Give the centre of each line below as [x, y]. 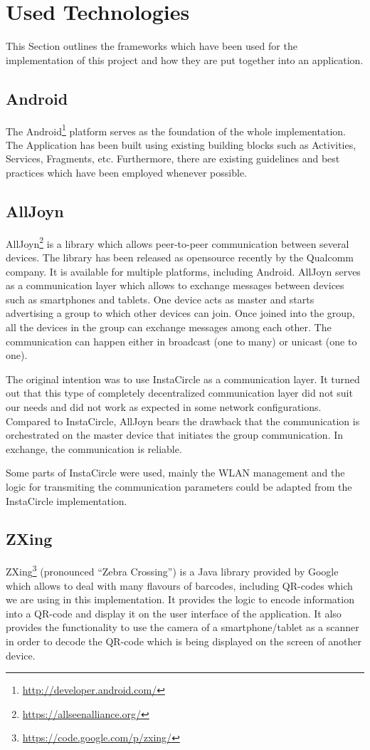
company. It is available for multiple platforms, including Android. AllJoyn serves [183, 271]
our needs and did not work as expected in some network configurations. [164, 406]
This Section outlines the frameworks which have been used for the [152, 46]
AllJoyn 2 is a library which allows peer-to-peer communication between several [178, 242]
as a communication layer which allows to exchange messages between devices [175, 285]
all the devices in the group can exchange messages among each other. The [169, 327]
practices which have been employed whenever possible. [126, 172]
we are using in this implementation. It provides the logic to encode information [180, 599]
